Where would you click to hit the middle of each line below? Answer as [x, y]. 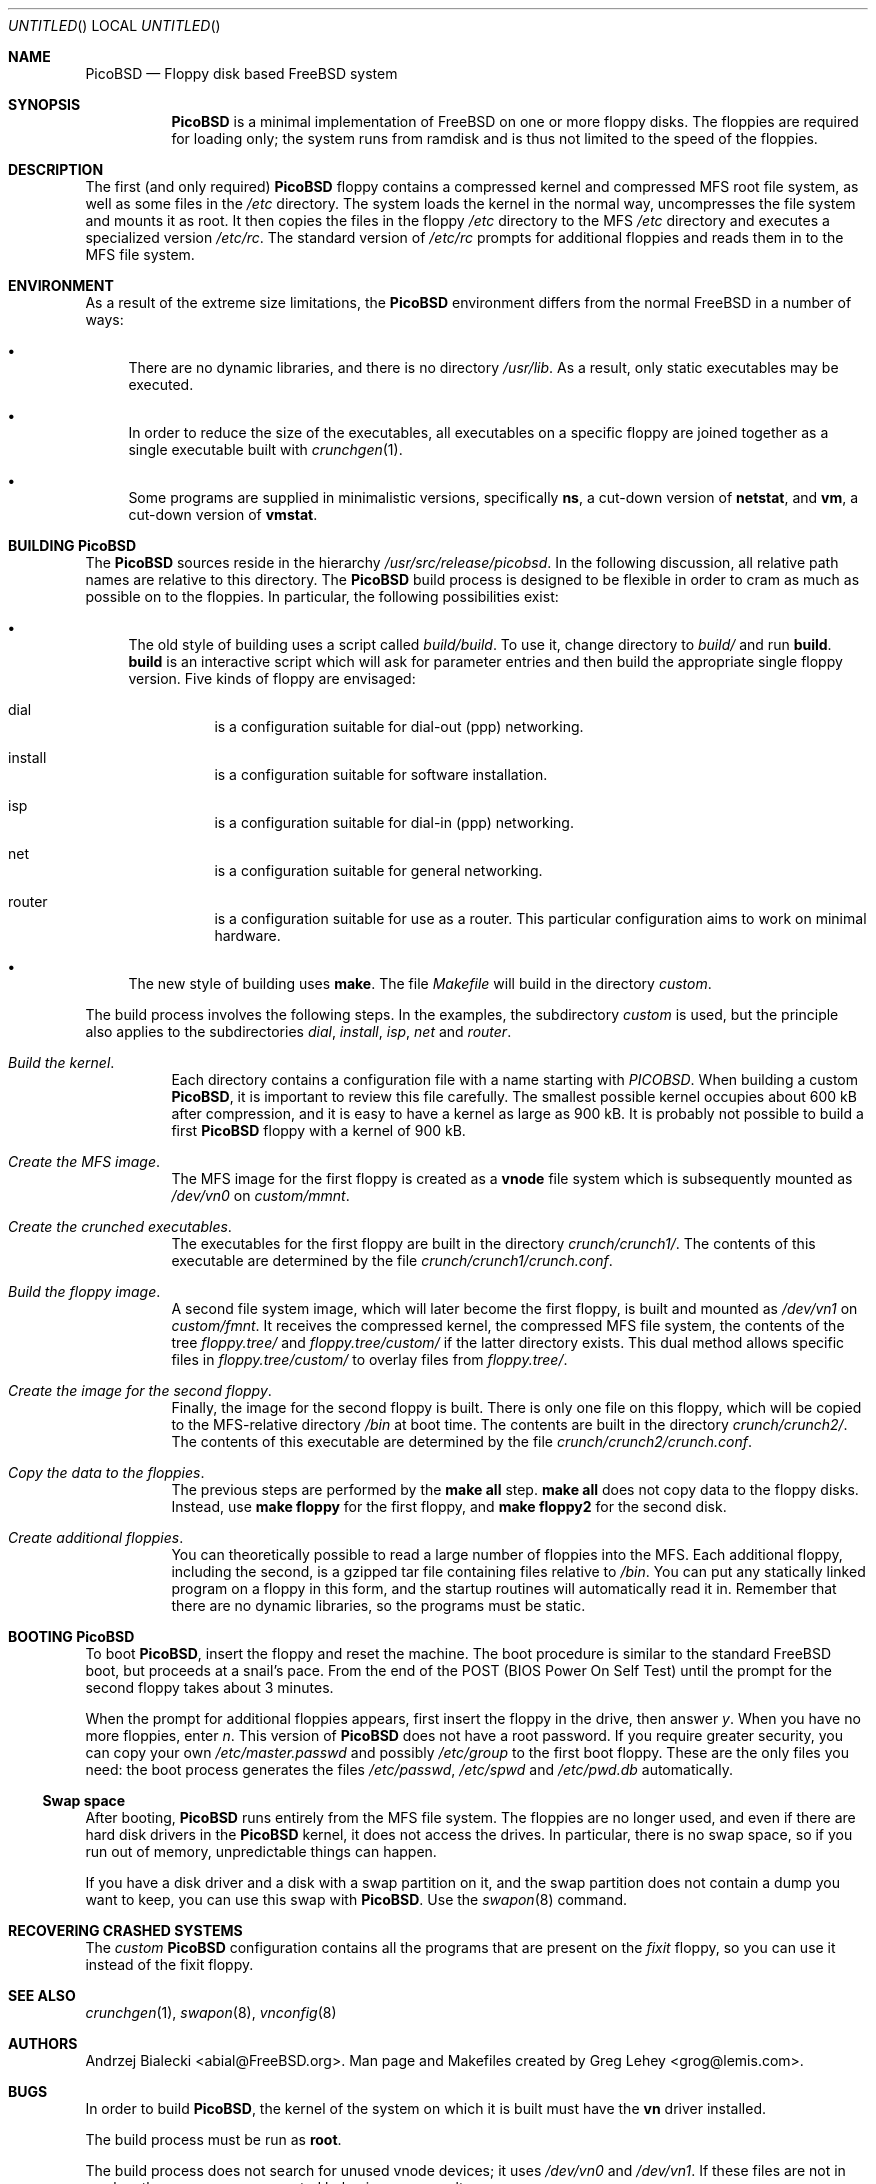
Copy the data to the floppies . [106, 1472]
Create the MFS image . [84, 1161]
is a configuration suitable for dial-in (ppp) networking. [394, 822]
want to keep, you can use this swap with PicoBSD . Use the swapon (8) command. [356, 1899]
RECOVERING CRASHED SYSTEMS [125, 1930]
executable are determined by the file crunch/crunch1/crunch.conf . [392, 1260]
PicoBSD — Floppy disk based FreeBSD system [241, 73]
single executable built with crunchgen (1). [265, 449]
